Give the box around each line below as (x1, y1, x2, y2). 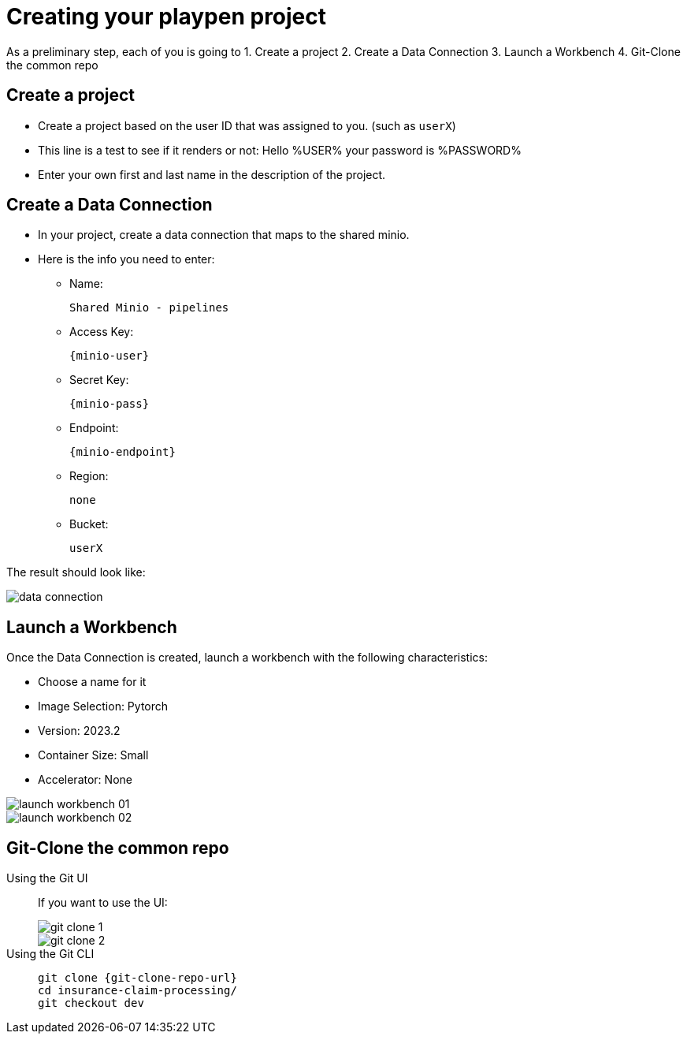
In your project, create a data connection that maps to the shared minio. (38, 228, 410, 242)
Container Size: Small (38, 748, 149, 762)
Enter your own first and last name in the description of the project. (38, 167, 386, 181)
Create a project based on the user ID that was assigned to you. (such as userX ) (38, 118, 456, 132)
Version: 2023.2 (38, 724, 121, 738)
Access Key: (69, 325, 134, 339)
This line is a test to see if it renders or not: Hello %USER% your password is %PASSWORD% (38, 143, 522, 157)
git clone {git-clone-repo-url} (38, 971, 237, 985)
